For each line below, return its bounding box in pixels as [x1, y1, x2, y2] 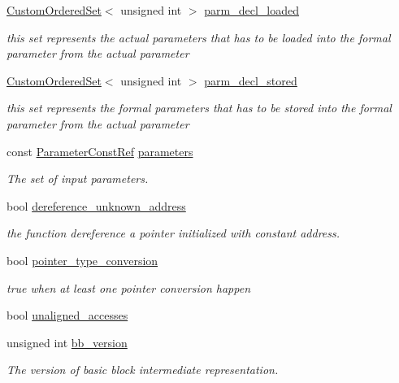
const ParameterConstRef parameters [7, 142, 193, 159]
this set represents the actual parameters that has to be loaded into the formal [7, 28, 391, 46]
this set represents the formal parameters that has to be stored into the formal [7, 99, 392, 116]
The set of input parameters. [7, 170, 149, 187]
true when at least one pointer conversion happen [7, 279, 251, 296]
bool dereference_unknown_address [7, 197, 186, 214]
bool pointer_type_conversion [7, 251, 158, 268]
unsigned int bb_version [7, 333, 128, 350]
